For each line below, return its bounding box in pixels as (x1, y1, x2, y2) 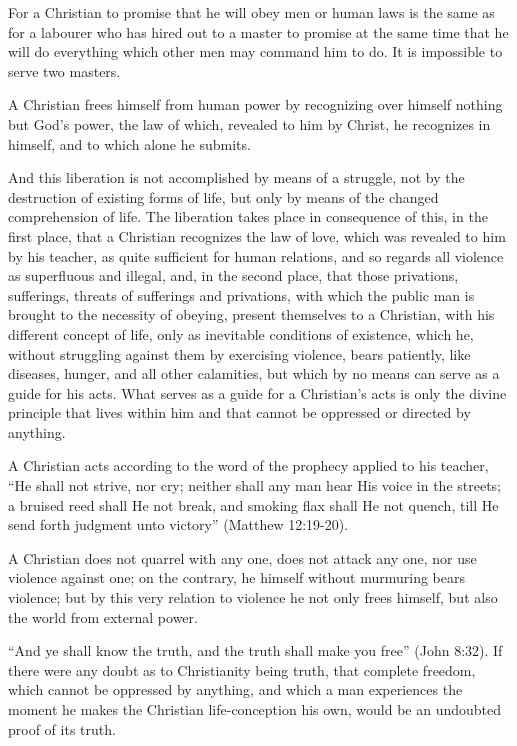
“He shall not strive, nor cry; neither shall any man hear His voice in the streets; (8, 475, 501, 496)
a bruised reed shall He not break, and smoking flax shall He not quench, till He (8, 494, 499, 515)
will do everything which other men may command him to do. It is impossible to (8, 41, 503, 62)
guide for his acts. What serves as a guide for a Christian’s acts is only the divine (8, 382, 507, 403)
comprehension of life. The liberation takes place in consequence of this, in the (8, 206, 488, 227)
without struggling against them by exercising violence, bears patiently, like (8, 343, 471, 364)
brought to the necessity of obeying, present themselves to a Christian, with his (8, 304, 495, 325)
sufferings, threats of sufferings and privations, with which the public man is (8, 284, 475, 305)
